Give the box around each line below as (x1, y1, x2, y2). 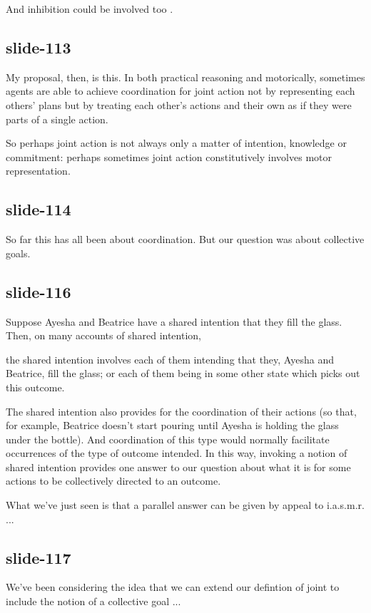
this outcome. (6, 379, 65, 394)
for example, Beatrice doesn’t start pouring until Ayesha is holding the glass (6, 418, 339, 433)
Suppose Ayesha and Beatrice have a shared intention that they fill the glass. (6, 314, 342, 329)
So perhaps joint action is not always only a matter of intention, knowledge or (6, 135, 347, 150)
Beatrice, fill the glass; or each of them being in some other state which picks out (6, 366, 360, 381)
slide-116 (6, 280, 71, 302)
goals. (6, 245, 31, 260)
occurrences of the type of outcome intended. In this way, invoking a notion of (6, 445, 347, 460)
